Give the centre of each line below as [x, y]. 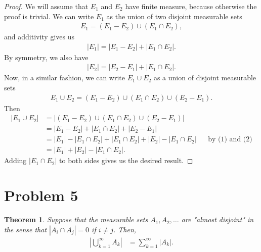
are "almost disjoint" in [217, 219]
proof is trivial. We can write [49, 16]
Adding [15, 160]
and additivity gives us [39, 37]
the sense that [26, 229]
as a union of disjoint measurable [205, 78]
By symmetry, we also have [46, 57]
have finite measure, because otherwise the [191, 6]
